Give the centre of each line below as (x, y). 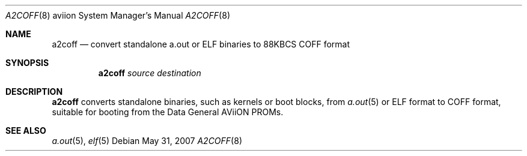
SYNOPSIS (27, 63)
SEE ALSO (26, 130)
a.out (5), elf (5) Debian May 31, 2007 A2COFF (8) (147, 141)
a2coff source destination (150, 73)
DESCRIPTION (34, 91)
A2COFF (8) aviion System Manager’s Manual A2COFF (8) (118, 15)
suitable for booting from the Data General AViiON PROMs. (168, 112)
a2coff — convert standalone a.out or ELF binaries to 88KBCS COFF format (201, 44)
